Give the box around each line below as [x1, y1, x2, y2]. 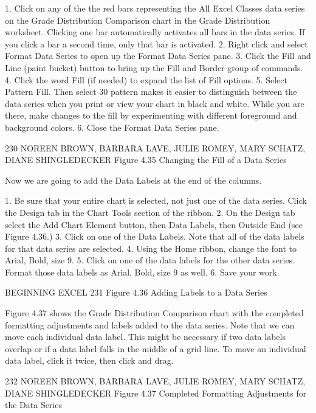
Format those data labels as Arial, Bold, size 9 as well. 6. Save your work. [5, 265, 280, 278]
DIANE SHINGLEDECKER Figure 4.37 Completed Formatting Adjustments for [5, 386, 307, 399]
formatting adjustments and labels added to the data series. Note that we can [5, 318, 295, 331]
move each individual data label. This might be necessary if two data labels [5, 330, 286, 343]
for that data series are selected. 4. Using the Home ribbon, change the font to [5, 241, 297, 254]
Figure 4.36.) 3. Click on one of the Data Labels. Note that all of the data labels [5, 230, 304, 243]
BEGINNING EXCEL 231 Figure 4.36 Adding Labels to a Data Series [5, 286, 267, 299]
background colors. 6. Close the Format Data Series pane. [5, 120, 219, 133]
